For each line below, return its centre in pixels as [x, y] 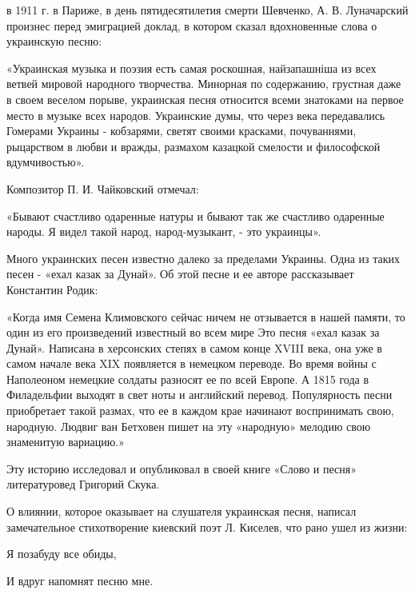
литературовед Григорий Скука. [83, 484]
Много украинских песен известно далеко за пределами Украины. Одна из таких [204, 258]
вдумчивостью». [46, 162]
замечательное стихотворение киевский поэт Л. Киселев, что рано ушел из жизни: [207, 526]
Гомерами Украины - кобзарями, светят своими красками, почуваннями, [182, 131]
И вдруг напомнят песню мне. [80, 580]
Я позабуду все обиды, [62, 554]
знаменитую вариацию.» [66, 442]
